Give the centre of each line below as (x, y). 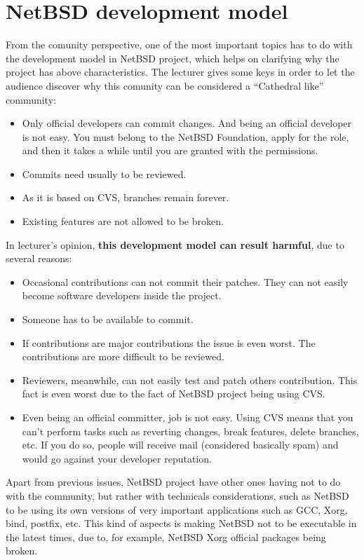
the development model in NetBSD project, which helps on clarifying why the (173, 58)
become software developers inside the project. (122, 295)
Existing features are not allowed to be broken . (123, 221)
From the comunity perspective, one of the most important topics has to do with (179, 45)
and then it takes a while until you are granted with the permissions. (170, 150)
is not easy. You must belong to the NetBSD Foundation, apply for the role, (186, 136)
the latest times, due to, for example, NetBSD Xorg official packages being (166, 537)
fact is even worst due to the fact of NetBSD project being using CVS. (174, 394)
